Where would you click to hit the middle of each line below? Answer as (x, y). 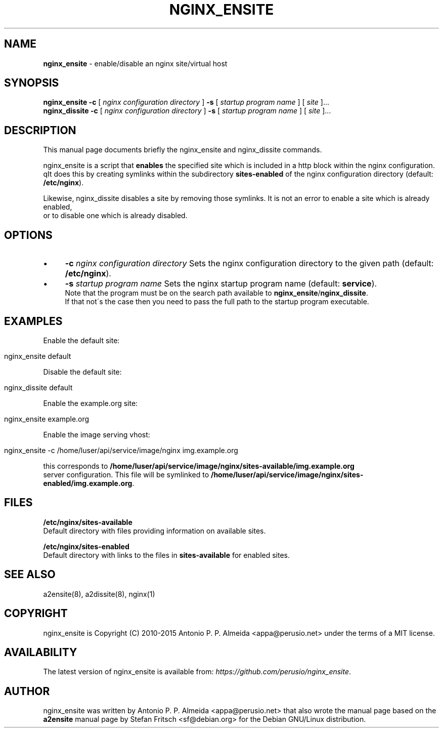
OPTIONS (28, 235)
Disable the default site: (82, 372)
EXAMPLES (33, 321)
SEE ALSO (30, 575)
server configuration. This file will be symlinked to (126, 474)
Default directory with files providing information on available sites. (154, 531)
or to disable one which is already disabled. (115, 216)
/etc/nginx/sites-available (88, 522)
